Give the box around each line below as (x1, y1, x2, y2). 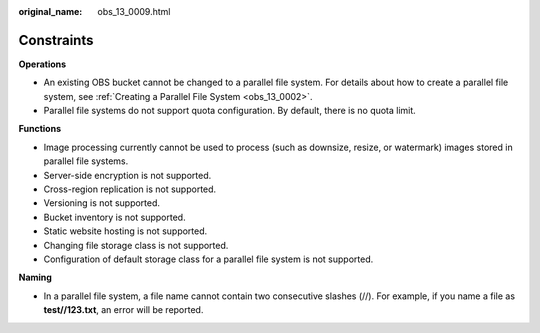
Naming (18, 271, 52, 284)
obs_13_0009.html (97, 6, 171, 17)
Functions (18, 123, 62, 135)
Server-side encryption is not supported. (43, 169, 212, 181)
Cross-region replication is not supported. (43, 183, 217, 195)
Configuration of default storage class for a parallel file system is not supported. (43, 253, 374, 265)
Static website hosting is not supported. (43, 225, 208, 237)
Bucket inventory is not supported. (43, 211, 186, 223)
